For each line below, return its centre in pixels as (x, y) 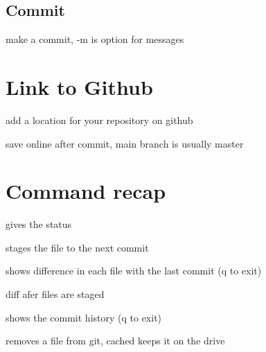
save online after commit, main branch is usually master (125, 143)
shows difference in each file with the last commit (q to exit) (134, 271)
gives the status (39, 224)
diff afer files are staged (55, 294)
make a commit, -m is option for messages (95, 39)
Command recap (86, 191)
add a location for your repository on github (99, 120)
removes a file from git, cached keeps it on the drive (115, 341)
